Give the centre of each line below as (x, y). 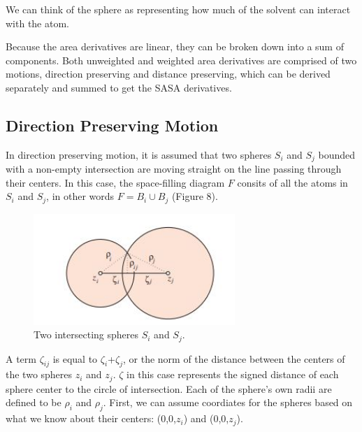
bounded (337, 154)
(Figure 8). (195, 196)
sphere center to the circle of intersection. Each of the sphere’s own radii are (169, 388)
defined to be (34, 402)
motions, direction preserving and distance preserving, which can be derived (168, 74)
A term (21, 358)
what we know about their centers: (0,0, (91, 418)
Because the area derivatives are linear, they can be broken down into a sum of (175, 46)
